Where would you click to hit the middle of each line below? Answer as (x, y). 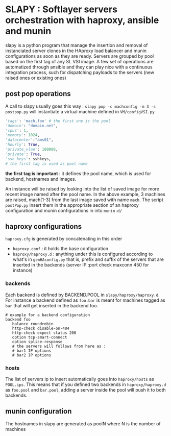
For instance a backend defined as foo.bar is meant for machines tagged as (85, 300)
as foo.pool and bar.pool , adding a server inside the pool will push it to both (86, 390)
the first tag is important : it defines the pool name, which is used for (78, 173)
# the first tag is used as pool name (46, 164)
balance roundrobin (33, 324)
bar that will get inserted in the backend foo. (52, 305)
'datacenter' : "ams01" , (29, 140)
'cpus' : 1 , (17, 130)
